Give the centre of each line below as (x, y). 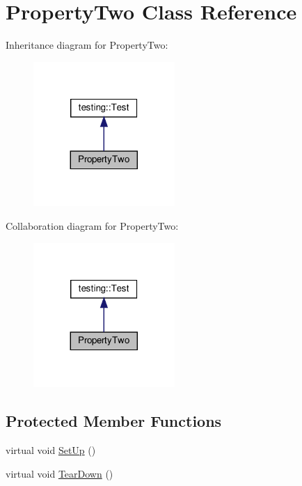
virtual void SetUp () (51, 450)
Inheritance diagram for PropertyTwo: (87, 45)
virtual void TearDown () (59, 473)
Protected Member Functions (114, 421)
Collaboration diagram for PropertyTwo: (92, 226)
